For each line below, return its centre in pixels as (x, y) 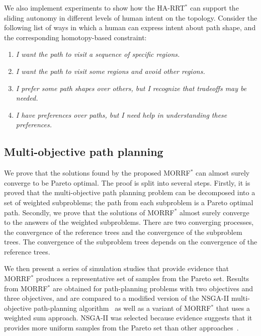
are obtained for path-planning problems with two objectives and (153, 288)
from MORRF (26, 288)
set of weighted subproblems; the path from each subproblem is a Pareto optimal (129, 202)
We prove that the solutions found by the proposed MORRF (97, 173)
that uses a (233, 308)
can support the (214, 8)
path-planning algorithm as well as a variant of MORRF (122, 308)
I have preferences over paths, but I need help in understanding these (121, 114)
